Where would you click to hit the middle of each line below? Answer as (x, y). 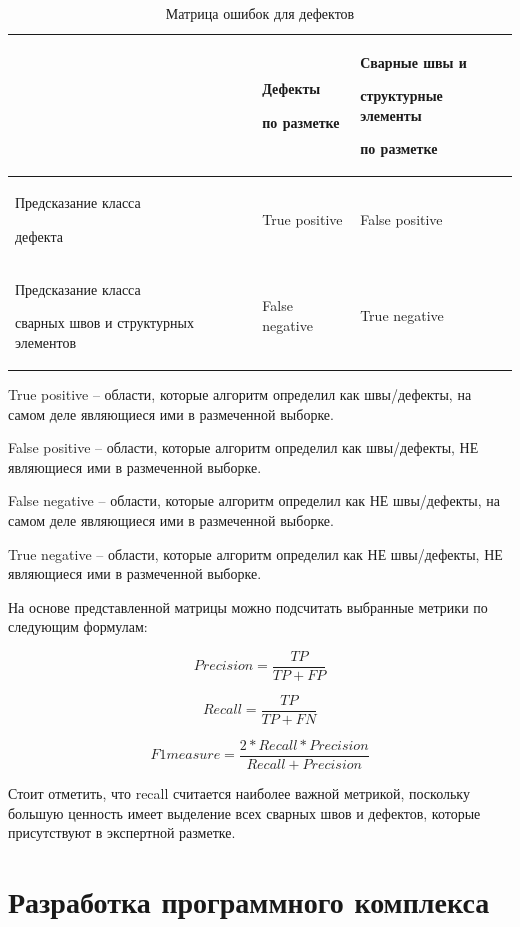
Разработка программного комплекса (249, 901)
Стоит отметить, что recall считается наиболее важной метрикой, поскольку (239, 793)
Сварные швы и (413, 61)
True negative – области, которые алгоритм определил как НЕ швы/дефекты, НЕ (255, 553)
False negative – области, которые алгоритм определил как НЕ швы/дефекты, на (254, 500)
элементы (391, 114)
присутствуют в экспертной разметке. (122, 832)
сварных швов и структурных (104, 322)
